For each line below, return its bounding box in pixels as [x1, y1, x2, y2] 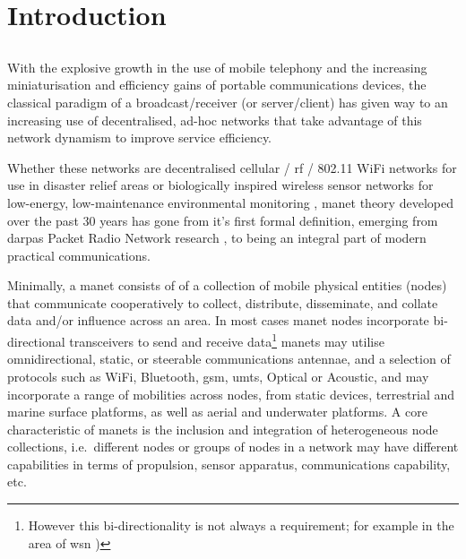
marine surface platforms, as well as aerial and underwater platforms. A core [7, 402, 427, 421]
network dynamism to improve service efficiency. [7, 128, 272, 147]
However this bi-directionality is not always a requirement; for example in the [28, 516, 454, 535]
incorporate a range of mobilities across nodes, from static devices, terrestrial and [7, 384, 454, 403]
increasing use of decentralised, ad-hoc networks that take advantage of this [7, 110, 422, 129]
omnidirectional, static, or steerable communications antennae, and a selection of [7, 349, 451, 368]
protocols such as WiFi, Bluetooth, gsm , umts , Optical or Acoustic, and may [7, 366, 429, 385]
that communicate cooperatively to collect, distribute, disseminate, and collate [7, 293, 438, 312]
